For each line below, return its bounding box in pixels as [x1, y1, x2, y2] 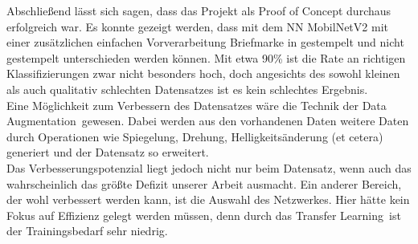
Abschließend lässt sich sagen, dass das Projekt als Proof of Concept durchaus [6, 2, 391, 18]
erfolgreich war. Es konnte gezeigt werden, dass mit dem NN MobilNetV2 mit [6, 18, 388, 35]
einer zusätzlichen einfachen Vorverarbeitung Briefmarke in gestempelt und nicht [6, 34, 404, 51]
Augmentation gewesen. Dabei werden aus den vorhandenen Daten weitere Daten [6, 112, 409, 129]
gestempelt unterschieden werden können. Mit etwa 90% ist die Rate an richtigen [6, 49, 406, 66]
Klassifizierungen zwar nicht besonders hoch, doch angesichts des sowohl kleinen [6, 65, 400, 82]
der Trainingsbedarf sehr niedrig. [6, 222, 168, 239]
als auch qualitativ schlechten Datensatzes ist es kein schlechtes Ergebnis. [6, 80, 368, 97]
